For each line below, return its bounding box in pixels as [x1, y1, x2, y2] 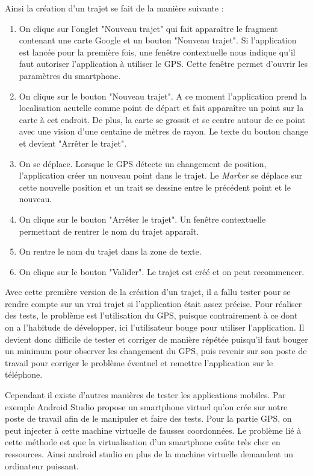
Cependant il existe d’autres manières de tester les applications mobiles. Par [5, 389, 286, 401]
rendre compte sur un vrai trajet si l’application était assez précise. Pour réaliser [5, 297, 302, 309]
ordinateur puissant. [5, 459, 79, 472]
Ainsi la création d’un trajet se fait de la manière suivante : [5, 2, 224, 14]
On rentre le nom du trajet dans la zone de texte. [19, 245, 202, 258]
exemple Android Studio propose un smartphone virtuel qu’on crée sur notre [5, 400, 288, 413]
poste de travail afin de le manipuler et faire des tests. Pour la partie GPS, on [5, 412, 292, 425]
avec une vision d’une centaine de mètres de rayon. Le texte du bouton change [19, 125, 308, 138]
